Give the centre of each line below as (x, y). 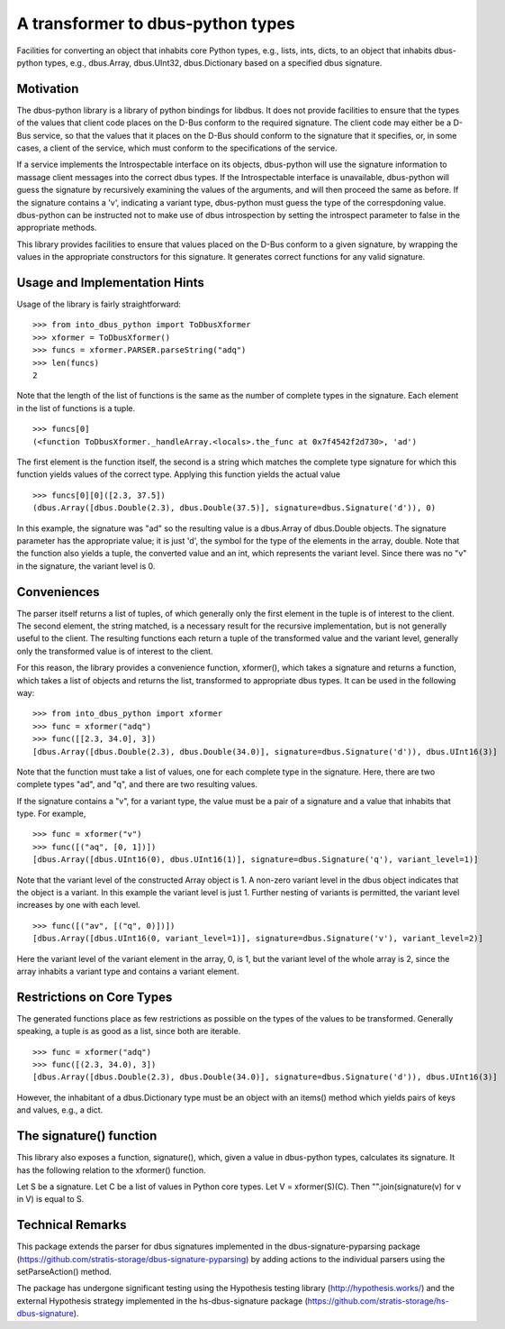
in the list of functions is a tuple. (76, 408)
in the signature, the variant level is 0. (86, 566)
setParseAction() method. (64, 1271)
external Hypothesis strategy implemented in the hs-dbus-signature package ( (162, 1301)
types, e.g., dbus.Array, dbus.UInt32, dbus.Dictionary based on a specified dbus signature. (213, 62)
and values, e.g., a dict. (60, 1110)
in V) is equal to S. (50, 1199)
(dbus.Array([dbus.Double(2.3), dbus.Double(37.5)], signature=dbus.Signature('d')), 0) (234, 508)
